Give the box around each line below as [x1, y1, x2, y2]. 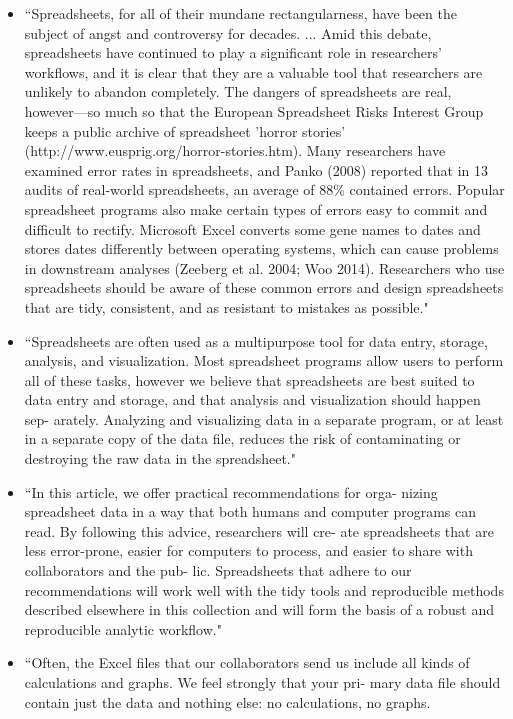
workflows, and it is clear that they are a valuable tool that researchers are [24, 61, 483, 82]
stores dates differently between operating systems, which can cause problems [24, 238, 499, 259]
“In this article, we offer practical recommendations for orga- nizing [24, 481, 438, 502]
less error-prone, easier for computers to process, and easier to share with [24, 540, 473, 561]
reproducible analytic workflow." [24, 618, 222, 639]
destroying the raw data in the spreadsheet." [24, 448, 296, 469]
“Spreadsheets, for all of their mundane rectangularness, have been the [24, 3, 457, 23]
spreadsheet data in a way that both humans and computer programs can [24, 501, 476, 522]
